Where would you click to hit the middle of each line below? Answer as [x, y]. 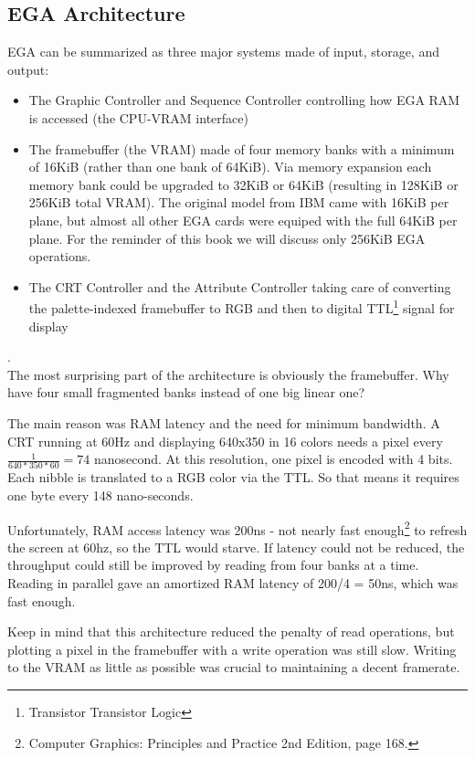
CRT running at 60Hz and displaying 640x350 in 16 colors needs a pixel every [225, 441]
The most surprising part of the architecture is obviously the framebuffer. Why [228, 374]
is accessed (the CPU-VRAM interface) [138, 117]
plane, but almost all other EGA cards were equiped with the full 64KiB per [243, 220]
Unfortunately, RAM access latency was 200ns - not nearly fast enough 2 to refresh [237, 528]
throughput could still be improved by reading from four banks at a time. [213, 565]
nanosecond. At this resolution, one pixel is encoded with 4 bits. [273, 459]
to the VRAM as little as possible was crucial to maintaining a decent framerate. [234, 667]
